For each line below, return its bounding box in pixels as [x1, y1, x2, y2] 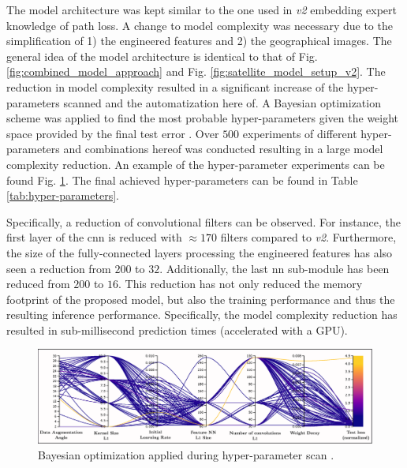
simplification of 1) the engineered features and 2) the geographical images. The [6, 32, 392, 49]
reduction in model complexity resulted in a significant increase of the [6, 78, 344, 95]
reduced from [6, 275, 70, 292]
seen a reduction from [6, 260, 111, 276]
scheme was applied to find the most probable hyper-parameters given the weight [6, 110, 399, 126]
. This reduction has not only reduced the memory [118, 275, 363, 292]
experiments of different [242, 125, 357, 141]
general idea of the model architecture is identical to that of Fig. [6, 47, 318, 64]
